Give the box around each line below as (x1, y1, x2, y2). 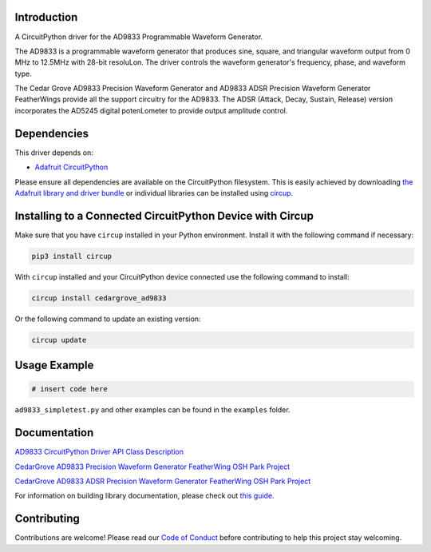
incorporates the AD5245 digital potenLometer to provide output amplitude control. (14, 105, 288, 115)
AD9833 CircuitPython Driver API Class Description (14, 447, 184, 457)
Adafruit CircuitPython (34, 162, 109, 172)
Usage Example (14, 359, 94, 372)
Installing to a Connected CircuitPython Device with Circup (14, 208, 314, 223)
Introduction (14, 10, 78, 24)
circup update (31, 336, 87, 344)
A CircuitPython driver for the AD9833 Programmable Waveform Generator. (14, 32, 263, 42)
